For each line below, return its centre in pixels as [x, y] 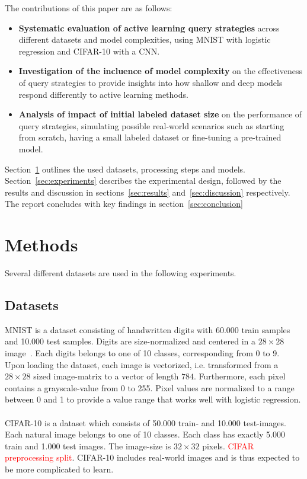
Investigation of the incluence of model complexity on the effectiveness [161, 71]
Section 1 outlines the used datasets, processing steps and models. [125, 169]
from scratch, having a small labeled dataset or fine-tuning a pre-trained [150, 137]
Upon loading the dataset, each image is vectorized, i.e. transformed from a [142, 364]
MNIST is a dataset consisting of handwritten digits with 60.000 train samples [148, 329]
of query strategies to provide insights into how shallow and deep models [151, 82]
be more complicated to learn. [59, 469]
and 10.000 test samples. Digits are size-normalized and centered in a [130, 341]
